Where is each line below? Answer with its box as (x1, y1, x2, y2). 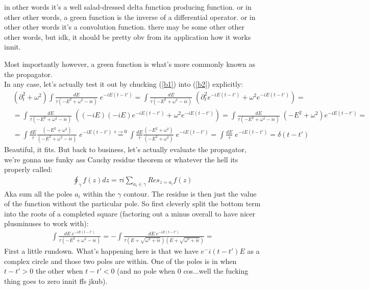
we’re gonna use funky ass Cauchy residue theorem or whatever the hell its (4, 154, 238, 164)
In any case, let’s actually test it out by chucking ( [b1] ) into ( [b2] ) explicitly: (4, 79, 243, 89)
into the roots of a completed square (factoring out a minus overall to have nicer (4, 208, 255, 219)
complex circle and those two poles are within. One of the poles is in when (4, 255, 237, 266)
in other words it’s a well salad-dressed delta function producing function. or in (4, 2, 252, 12)
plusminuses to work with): (4, 218, 89, 229)
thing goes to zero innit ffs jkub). (4, 275, 108, 286)
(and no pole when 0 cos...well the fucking (117, 265, 249, 276)
